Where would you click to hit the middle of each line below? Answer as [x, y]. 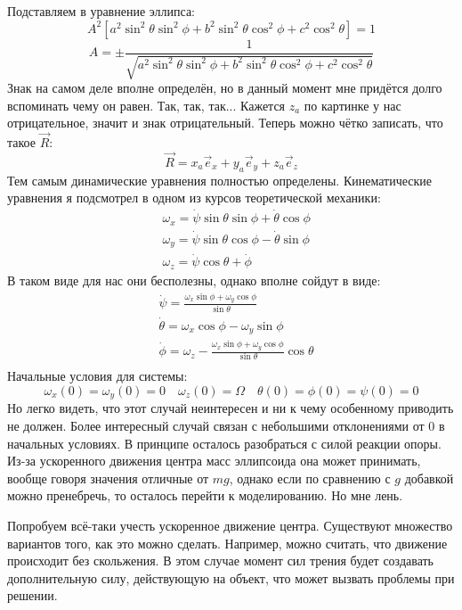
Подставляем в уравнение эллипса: [101, 11]
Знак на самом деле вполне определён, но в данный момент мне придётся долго [225, 88]
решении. [32, 595]
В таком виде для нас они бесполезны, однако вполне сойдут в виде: [194, 280]
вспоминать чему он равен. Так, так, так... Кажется [146, 105]
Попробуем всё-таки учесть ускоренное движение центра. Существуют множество [230, 526]
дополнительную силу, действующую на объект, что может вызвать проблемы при [231, 577]
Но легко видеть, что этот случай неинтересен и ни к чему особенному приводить [231, 408]
